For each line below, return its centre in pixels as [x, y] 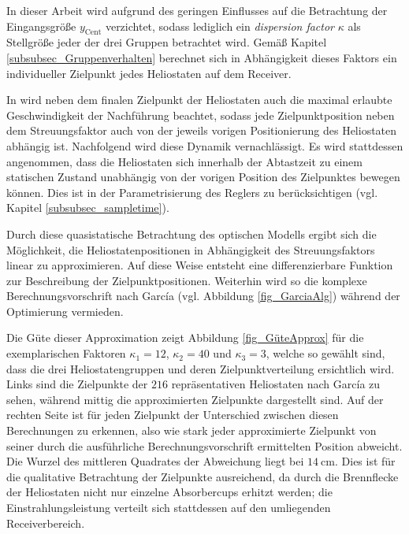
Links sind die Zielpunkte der [77, 384]
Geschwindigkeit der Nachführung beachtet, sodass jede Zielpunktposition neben [201, 115]
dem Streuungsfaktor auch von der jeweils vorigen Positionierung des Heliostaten [202, 130]
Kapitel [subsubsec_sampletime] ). [88, 208]
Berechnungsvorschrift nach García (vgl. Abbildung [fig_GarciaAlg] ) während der [203, 296]
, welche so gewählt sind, [325, 353]
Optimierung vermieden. [65, 311]
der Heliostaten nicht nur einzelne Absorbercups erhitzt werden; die [169, 492]
